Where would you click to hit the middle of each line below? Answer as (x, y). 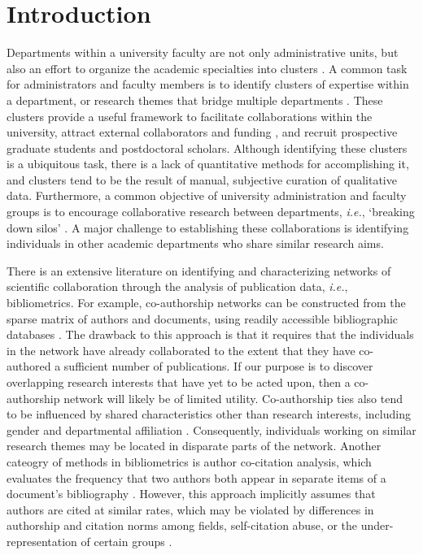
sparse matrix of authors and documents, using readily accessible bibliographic (203, 318)
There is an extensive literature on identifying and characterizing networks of (199, 270)
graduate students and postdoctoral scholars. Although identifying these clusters (207, 147)
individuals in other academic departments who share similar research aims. (195, 243)
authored (29, 366)
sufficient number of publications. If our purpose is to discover (218, 366)
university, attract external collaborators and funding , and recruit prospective (202, 132)
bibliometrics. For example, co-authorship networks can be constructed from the (206, 303)
